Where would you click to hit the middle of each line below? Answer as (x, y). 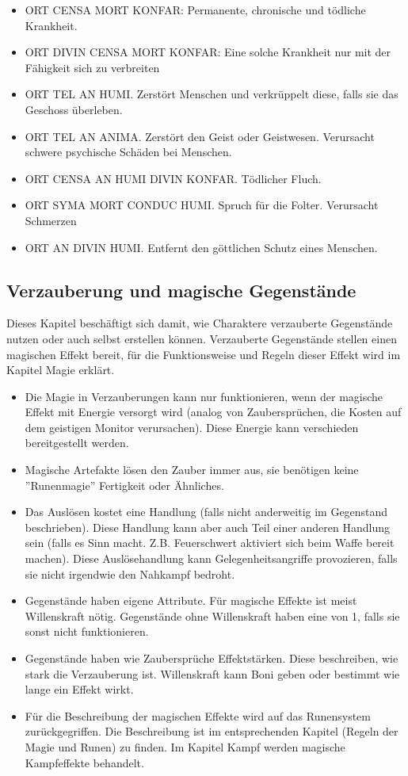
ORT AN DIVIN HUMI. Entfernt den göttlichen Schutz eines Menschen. (201, 247)
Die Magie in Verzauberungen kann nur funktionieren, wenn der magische (204, 396)
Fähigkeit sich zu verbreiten (92, 67)
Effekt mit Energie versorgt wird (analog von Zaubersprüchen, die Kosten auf (213, 412)
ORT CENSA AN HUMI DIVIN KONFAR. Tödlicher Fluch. (173, 178)
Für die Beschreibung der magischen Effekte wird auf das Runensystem (198, 715)
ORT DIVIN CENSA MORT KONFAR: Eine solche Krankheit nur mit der (208, 52)
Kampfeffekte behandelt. (84, 762)
